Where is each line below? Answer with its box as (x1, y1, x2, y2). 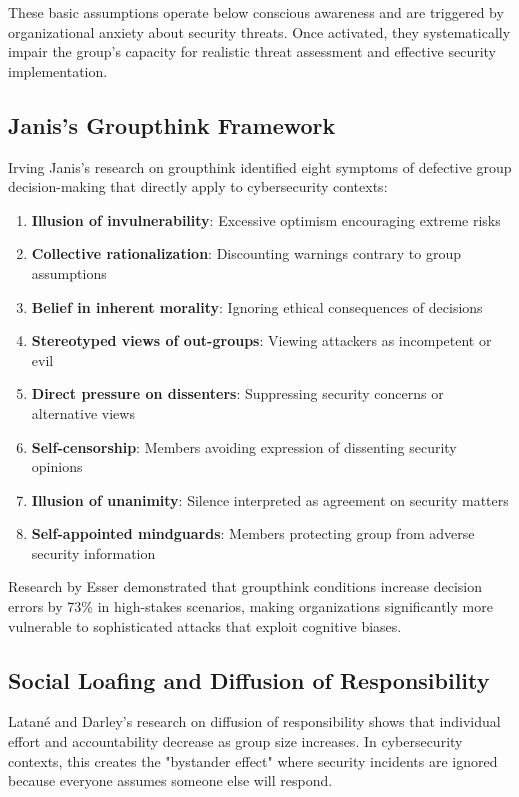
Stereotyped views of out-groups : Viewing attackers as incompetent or (31, 330, 492, 351)
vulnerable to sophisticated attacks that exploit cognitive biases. (8, 615, 402, 636)
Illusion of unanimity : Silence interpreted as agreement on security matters (31, 489, 509, 510)
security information (31, 542, 156, 563)
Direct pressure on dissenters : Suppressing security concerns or (31, 383, 444, 404)
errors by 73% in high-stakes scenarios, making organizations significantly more (8, 596, 493, 617)
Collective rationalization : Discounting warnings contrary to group (31, 243, 462, 264)
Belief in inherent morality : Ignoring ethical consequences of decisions (31, 296, 483, 317)
